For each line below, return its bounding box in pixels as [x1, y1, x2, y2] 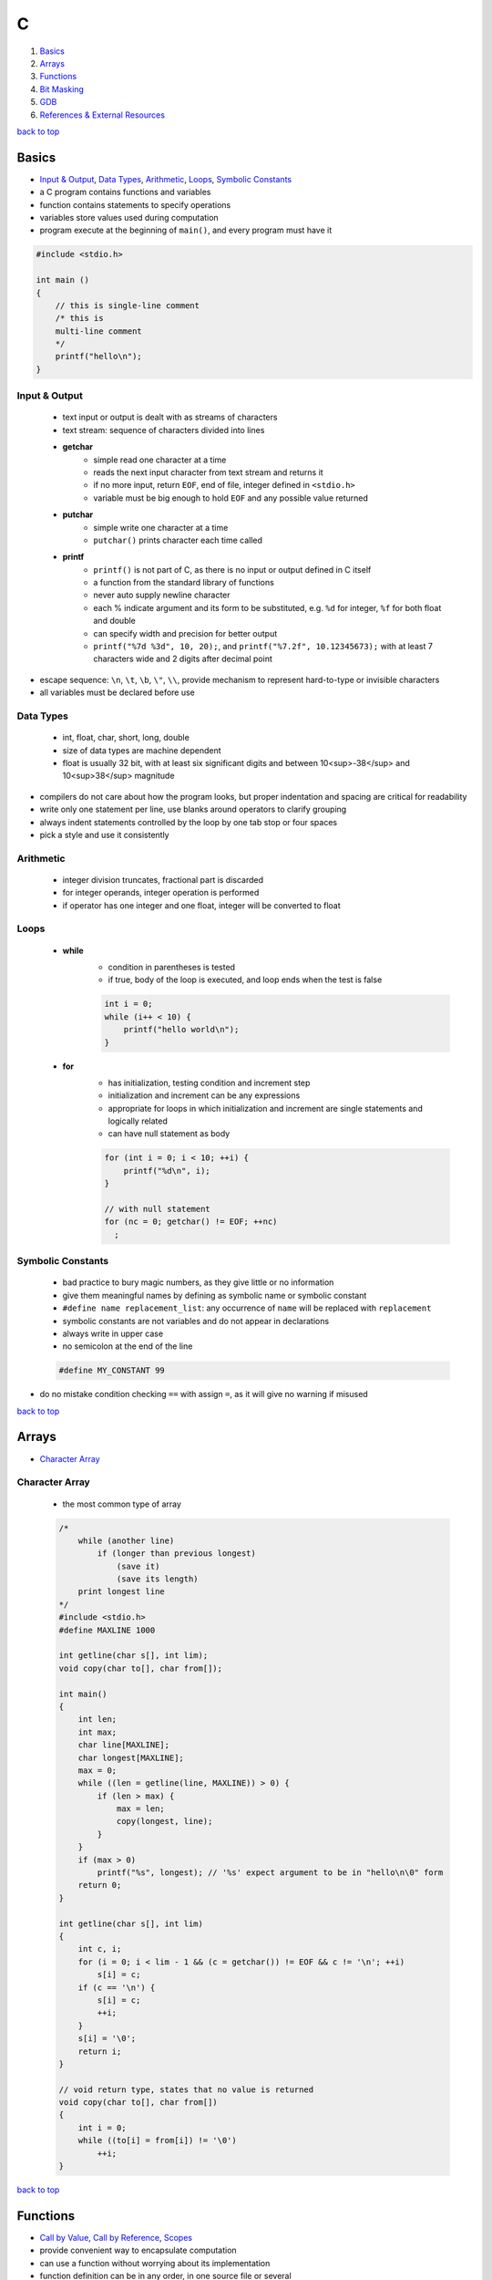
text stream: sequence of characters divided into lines [62, 424, 265, 435]
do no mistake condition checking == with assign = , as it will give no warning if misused [39, 1389, 368, 1400]
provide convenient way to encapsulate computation [39, 2244, 237, 2256]
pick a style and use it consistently [39, 829, 169, 840]
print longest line [77, 1587, 166, 1597]
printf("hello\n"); [55, 351, 143, 362]
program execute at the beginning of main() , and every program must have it [39, 224, 333, 236]
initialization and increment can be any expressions [108, 1090, 301, 1101]
